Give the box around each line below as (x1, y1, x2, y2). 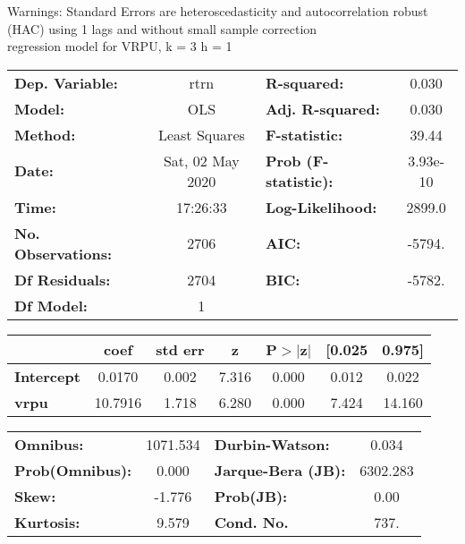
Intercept (14, 365, 80, 387)
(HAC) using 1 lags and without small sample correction (7, 19, 317, 38)
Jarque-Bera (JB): (214, 459, 346, 480)
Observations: (14, 242, 113, 264)
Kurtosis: (14, 511, 80, 532)
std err (156, 338, 205, 360)
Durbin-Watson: (214, 433, 330, 455)
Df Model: (14, 294, 88, 316)
